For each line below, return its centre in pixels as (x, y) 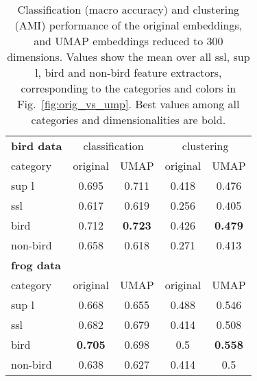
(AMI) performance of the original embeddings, (128, 25)
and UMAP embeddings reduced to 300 (128, 41)
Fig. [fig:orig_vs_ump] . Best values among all (128, 104)
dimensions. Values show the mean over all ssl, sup (128, 57)
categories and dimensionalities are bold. (128, 120)
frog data (36, 265)
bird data (37, 146)
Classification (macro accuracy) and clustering (128, 9)
